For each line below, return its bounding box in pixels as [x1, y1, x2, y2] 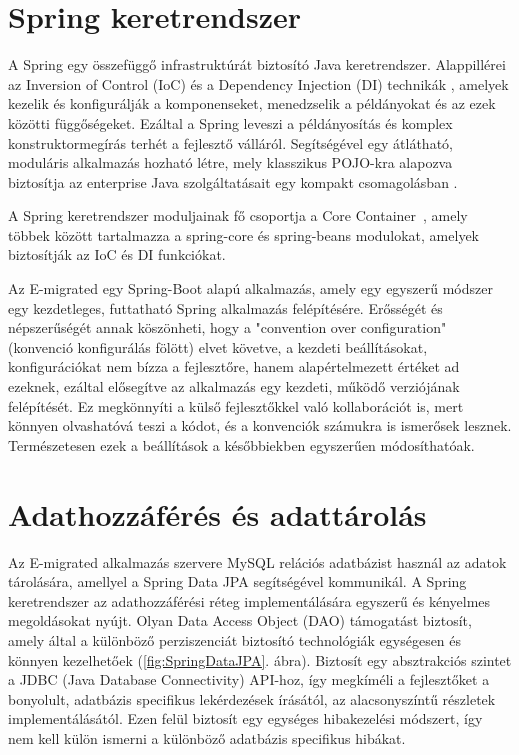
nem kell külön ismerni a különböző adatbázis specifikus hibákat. [8, 727, 406, 748]
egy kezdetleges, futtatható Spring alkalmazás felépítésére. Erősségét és [8, 297, 443, 318]
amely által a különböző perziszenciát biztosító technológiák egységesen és [8, 629, 462, 650]
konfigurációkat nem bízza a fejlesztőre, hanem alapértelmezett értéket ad [8, 356, 460, 377]
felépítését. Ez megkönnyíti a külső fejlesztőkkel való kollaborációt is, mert [8, 395, 464, 416]
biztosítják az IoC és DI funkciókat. [8, 244, 226, 265]
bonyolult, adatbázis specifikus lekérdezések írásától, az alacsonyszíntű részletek [8, 688, 496, 709]
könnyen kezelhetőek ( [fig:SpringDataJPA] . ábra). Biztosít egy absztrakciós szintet [8, 649, 512, 670]
